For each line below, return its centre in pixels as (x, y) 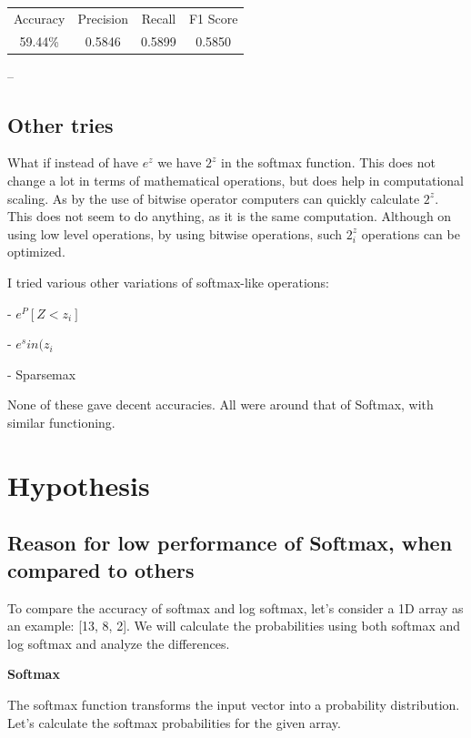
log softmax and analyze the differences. (119, 643)
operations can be (411, 233)
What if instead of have (73, 162)
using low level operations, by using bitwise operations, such (175, 233)
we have (180, 162)
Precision (103, 18)
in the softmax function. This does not (328, 162)
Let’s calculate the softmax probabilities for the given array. (174, 722)
